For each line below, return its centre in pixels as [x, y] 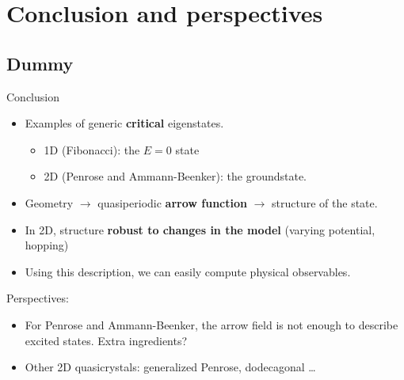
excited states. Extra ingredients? [106, 340]
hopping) [47, 245]
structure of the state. [325, 202]
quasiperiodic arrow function [172, 202]
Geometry [49, 202]
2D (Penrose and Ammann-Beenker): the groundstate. [175, 176]
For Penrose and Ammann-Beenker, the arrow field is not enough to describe [212, 324]
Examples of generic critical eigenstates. [124, 123]
